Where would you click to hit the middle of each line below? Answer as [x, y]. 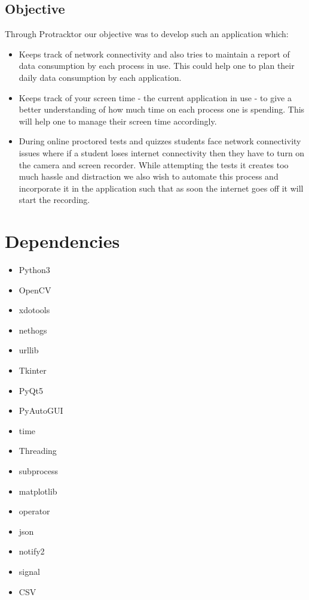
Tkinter [33, 370]
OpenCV [35, 290]
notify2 [32, 551]
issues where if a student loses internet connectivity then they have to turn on [162, 152]
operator [34, 511]
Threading [38, 451]
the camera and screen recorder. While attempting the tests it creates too [154, 164]
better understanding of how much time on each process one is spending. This [162, 109]
